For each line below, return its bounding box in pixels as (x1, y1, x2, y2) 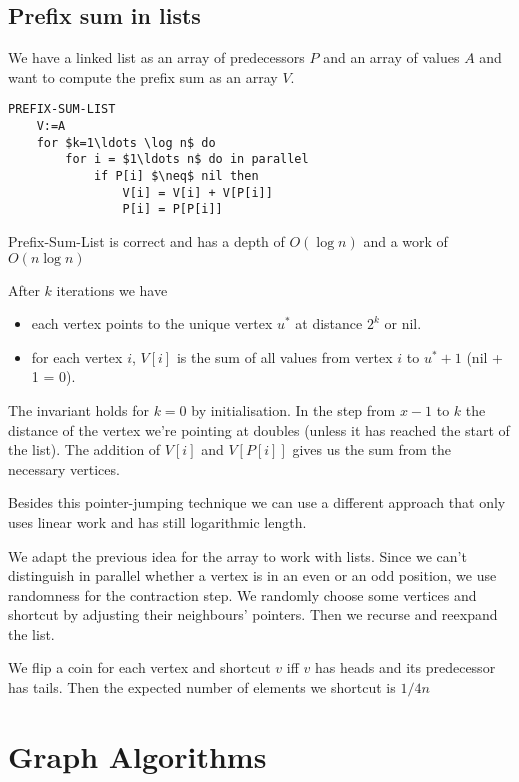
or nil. (384, 313, 422, 334)
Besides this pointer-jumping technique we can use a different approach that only (8, 492, 506, 513)
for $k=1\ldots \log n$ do (36, 135, 216, 150)
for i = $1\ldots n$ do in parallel (65, 152, 309, 167)
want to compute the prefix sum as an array (8, 66, 278, 87)
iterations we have (56, 279, 168, 300)
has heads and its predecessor (315, 657, 496, 678)
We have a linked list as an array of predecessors (8, 47, 305, 68)
